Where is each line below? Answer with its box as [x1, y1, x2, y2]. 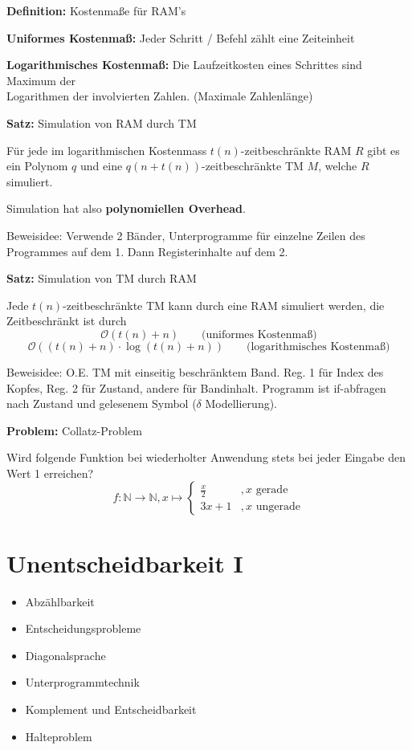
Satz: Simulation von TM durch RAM [6, 270, 197, 287]
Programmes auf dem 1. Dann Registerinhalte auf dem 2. [6, 243, 288, 259]
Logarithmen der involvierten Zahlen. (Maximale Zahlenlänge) [6, 88, 313, 104]
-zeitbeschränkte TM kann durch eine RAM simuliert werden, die [63, 296, 385, 313]
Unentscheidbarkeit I [6, 546, 243, 579]
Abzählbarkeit [25, 593, 95, 609]
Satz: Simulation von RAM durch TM [6, 114, 197, 131]
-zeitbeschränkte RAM [240, 141, 352, 158]
